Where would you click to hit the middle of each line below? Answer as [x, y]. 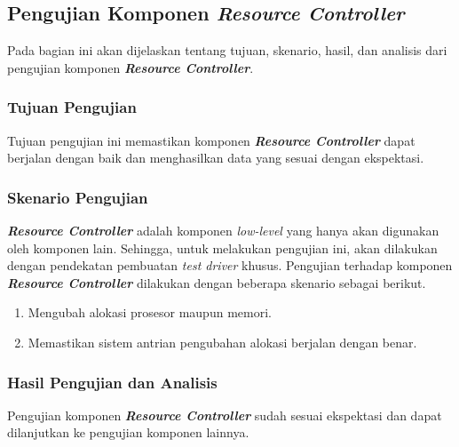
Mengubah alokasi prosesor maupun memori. [150, 312]
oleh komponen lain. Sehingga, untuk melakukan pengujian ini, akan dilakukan [222, 247]
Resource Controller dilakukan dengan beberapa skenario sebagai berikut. [217, 282]
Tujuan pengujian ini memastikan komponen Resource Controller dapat [211, 140]
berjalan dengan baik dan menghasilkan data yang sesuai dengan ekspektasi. [216, 158]
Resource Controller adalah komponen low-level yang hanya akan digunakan [223, 231]
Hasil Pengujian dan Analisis [112, 382]
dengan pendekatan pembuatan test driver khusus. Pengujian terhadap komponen [230, 265]
